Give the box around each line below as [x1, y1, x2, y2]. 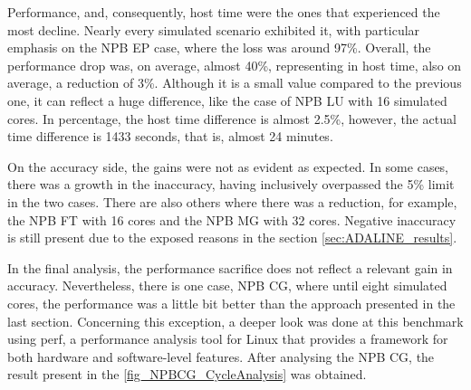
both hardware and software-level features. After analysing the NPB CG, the [7, 347, 435, 366]
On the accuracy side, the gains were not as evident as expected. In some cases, [7, 157, 449, 176]
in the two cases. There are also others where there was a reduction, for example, [7, 192, 457, 211]
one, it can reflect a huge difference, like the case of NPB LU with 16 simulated [7, 90, 447, 109]
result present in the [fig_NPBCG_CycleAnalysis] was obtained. [7, 365, 367, 384]
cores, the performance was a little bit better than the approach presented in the [7, 293, 456, 312]
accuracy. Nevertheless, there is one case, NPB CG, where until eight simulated [7, 276, 447, 295]
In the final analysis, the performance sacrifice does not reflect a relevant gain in [7, 258, 453, 277]
